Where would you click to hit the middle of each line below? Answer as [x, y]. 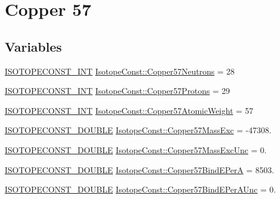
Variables [34, 46]
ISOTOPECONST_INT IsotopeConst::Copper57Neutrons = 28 [120, 71]
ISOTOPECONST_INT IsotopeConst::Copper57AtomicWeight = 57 [129, 110]
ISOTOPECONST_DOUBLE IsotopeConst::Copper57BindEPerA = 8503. [139, 169]
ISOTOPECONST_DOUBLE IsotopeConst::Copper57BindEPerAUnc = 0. [140, 189]
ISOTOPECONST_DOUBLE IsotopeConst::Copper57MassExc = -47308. [138, 130]
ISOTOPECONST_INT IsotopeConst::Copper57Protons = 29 [117, 91]
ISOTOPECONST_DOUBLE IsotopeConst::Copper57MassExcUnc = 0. [136, 149]
